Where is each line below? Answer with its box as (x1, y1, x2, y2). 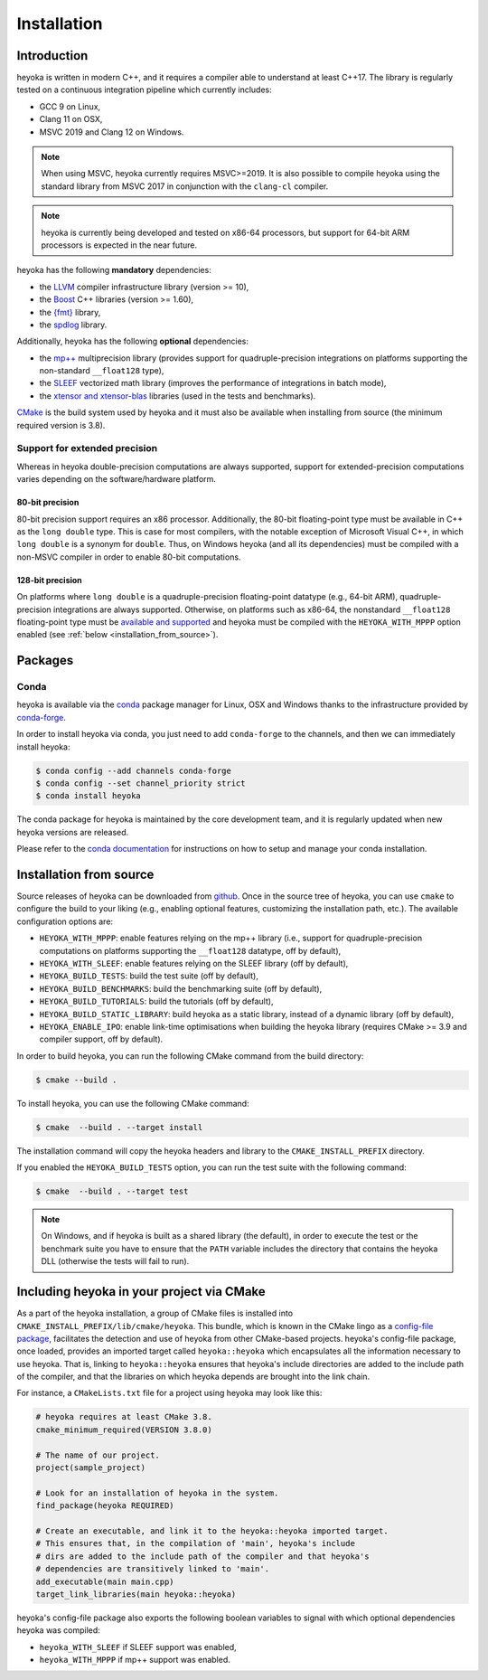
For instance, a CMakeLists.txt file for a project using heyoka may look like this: (16, 1388, 323, 1399)
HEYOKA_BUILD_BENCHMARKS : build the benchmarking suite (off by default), (39, 983, 323, 994)
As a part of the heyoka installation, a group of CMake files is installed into (16, 1307, 294, 1319)
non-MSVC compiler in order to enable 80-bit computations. (16, 552, 241, 562)
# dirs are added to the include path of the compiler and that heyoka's (35, 1551, 370, 1562)
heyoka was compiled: (16, 1625, 101, 1636)
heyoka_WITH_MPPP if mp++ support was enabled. (39, 1655, 230, 1666)
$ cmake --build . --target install (35, 1122, 203, 1132)
